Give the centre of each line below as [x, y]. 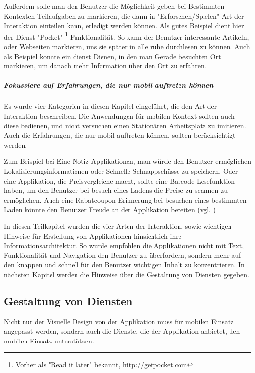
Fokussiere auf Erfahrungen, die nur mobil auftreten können [109, 85]
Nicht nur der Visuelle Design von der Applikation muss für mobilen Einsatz [119, 321]
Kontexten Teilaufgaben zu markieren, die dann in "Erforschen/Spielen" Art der [124, 16]
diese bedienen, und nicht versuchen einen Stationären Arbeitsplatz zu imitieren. [125, 125]
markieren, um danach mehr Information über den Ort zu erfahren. [105, 66]
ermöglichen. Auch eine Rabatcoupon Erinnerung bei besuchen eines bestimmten [125, 200]
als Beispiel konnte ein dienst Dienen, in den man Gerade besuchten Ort [113, 56]
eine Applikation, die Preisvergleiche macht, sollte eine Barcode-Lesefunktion [120, 180]
